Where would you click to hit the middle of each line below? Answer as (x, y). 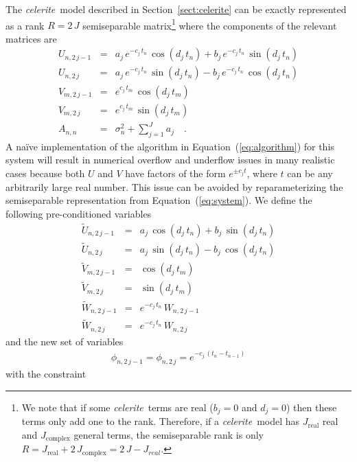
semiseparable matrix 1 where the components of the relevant (210, 24)
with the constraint (46, 374)
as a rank (25, 25)
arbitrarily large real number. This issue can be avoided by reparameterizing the (174, 186)
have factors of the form (175, 173)
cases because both (45, 173)
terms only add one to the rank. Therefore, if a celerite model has (161, 421)
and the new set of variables (65, 341)
